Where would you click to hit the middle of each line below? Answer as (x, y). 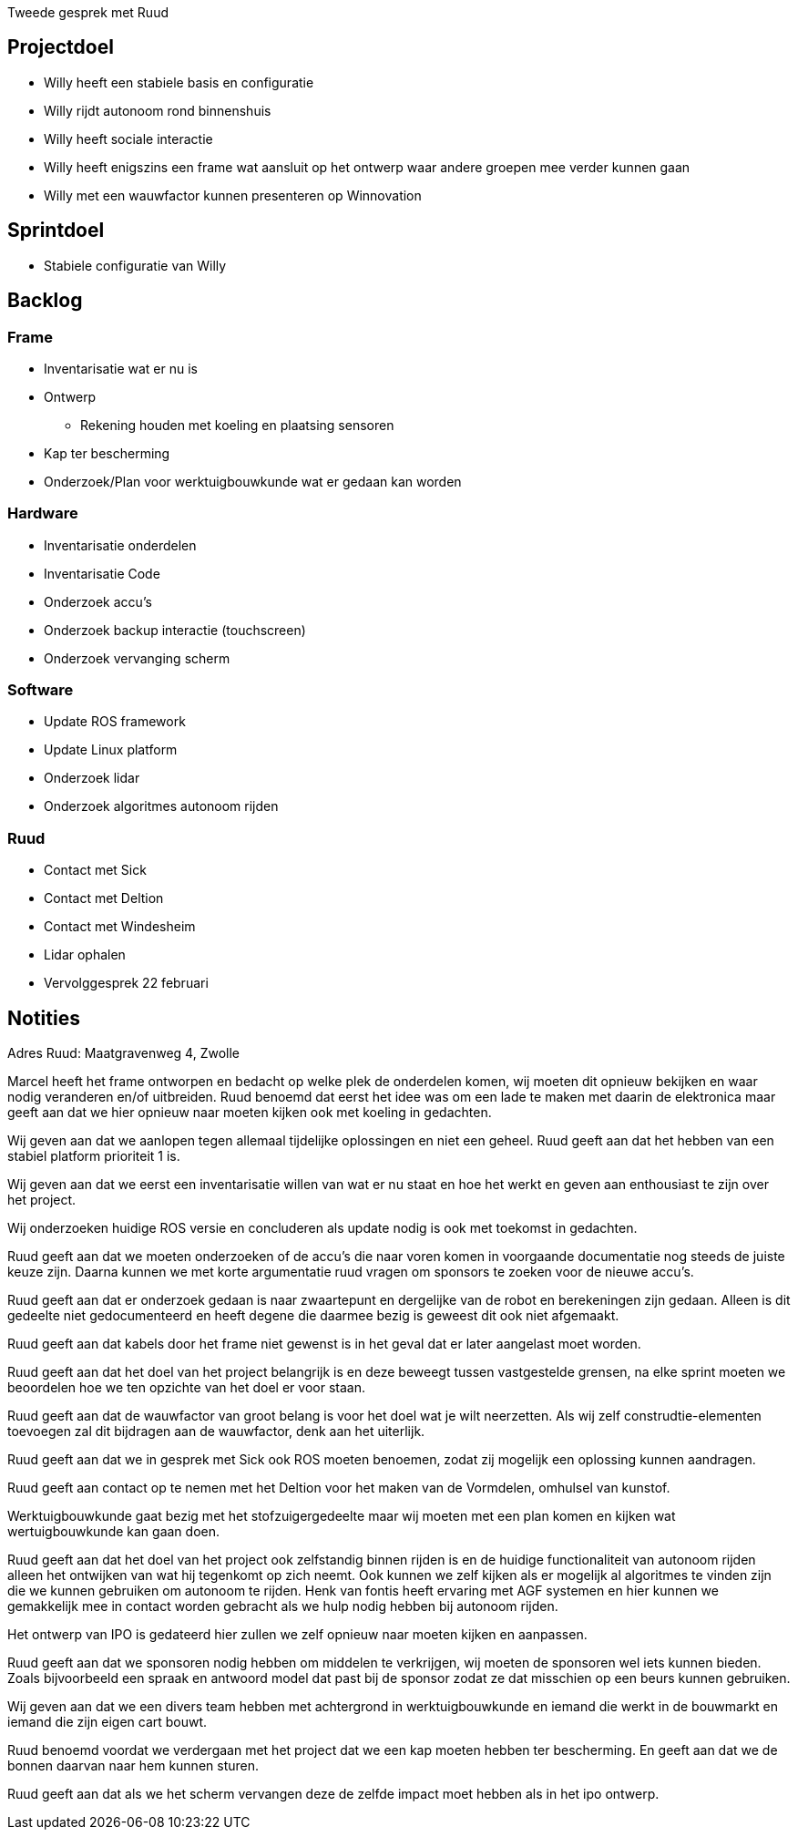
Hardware (43, 513)
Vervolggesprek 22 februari (126, 983)
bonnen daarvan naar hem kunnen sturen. (133, 1765)
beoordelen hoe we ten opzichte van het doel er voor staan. (186, 1387)
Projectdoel (61, 47)
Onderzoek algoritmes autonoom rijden (161, 806)
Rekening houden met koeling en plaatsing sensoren (237, 425)
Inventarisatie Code (102, 573)
